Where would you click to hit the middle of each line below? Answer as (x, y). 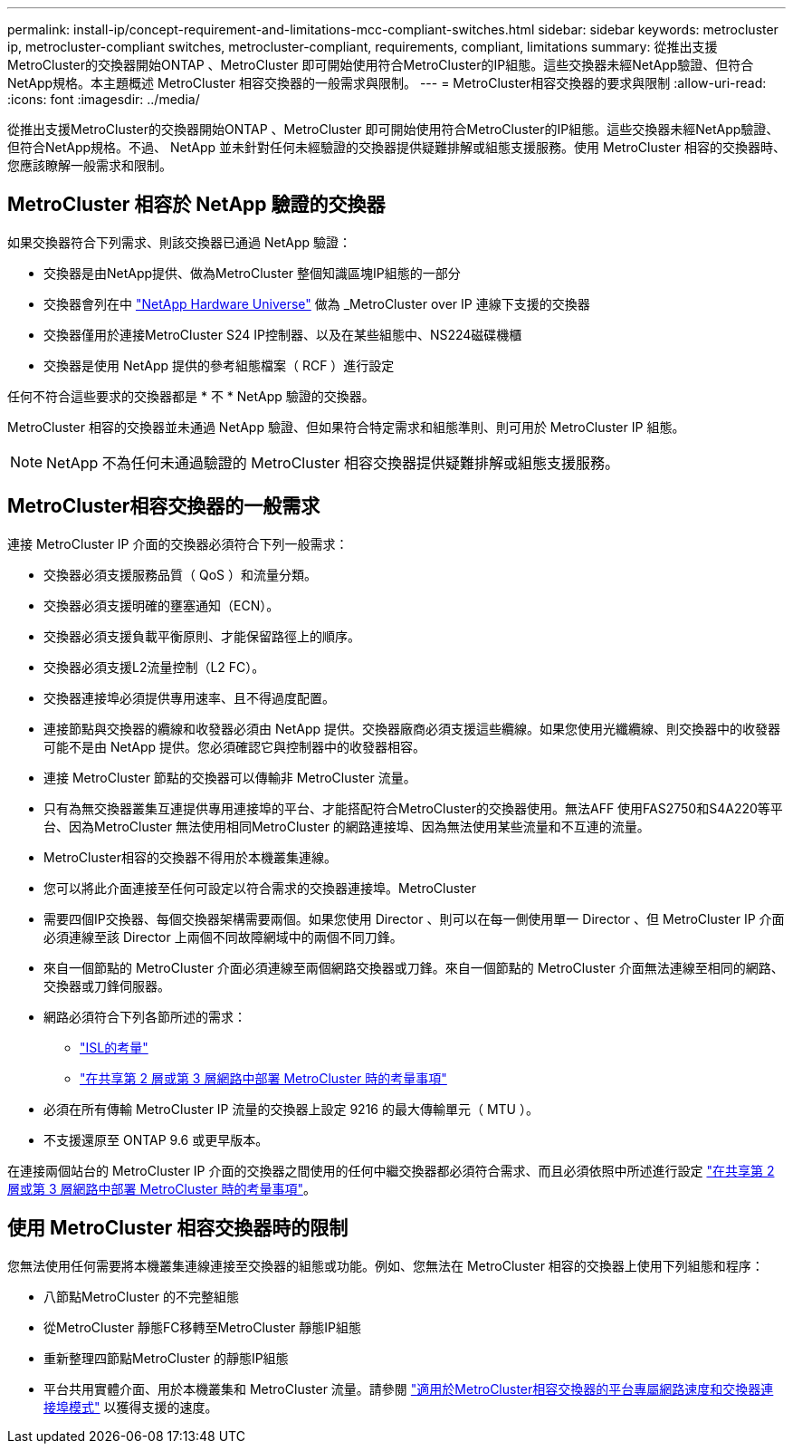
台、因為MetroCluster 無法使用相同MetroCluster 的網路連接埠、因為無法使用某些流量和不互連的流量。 (347, 826)
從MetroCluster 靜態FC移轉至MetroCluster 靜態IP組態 (203, 1327)
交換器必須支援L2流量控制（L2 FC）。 (154, 667)
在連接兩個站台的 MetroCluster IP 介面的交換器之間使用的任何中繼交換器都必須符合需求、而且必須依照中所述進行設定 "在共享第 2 (391, 1170)
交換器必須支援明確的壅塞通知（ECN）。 (162, 605)
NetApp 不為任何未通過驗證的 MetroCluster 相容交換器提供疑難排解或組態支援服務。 (333, 462)
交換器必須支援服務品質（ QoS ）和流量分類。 (180, 574)
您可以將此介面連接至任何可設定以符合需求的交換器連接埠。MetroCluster (260, 888)
